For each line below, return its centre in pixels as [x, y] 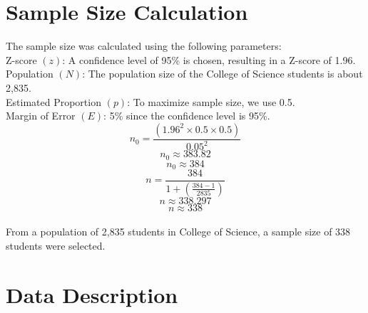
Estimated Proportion [53, 101]
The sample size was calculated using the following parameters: [144, 46]
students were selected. [56, 246]
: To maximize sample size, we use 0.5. [211, 101]
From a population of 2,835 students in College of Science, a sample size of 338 [178, 232]
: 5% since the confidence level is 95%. [187, 116]
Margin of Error [41, 116]
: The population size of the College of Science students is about [223, 74]
